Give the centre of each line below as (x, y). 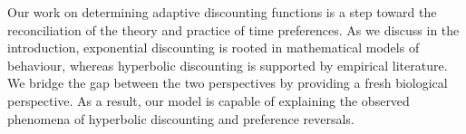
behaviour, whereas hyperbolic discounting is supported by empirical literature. (228, 65)
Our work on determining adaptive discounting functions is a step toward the (222, 12)
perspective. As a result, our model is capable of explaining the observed (209, 100)
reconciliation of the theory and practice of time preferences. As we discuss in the (233, 29)
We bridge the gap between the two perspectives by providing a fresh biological (228, 83)
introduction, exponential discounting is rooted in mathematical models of (214, 48)
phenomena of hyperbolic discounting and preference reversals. (181, 118)
